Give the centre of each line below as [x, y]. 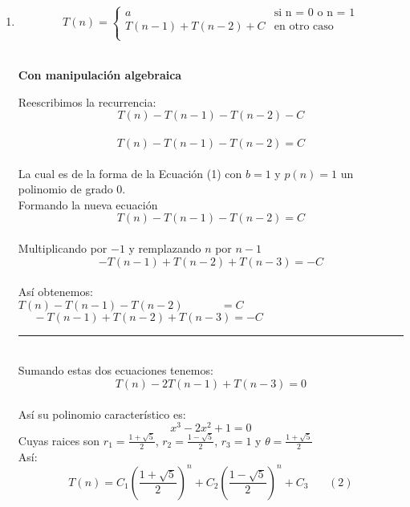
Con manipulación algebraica [100, 75]
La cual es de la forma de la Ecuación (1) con [130, 173]
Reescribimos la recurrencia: [87, 101]
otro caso [311, 27]
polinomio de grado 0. [72, 189]
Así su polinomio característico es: [102, 414]
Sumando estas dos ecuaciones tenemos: [116, 370]
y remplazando [165, 247]
